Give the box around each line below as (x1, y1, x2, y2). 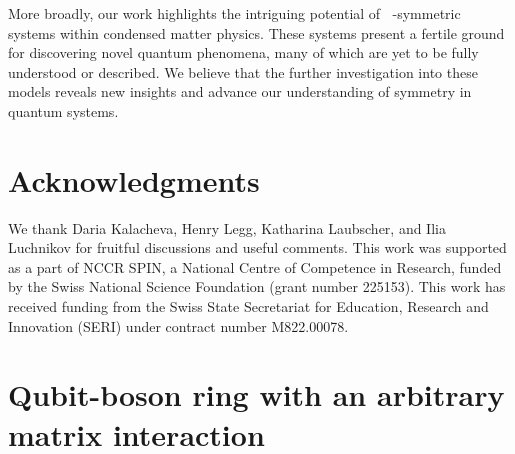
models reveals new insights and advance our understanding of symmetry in (8, 81, 472, 102)
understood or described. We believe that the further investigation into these (8, 61, 478, 82)
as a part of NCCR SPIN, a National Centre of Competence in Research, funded (8, 256, 502, 277)
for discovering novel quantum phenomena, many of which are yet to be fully (8, 42, 479, 63)
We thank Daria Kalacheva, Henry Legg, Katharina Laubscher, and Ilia (8, 217, 446, 238)
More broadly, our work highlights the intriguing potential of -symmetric (8, 3, 461, 23)
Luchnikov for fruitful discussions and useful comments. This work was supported (8, 237, 507, 258)
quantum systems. (8, 100, 119, 121)
